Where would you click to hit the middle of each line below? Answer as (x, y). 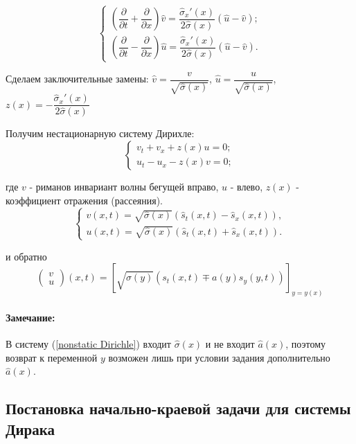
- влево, (247, 186)
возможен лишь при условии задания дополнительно (219, 357)
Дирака (30, 428)
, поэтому (306, 344)
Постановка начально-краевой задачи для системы (178, 408)
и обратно (26, 256)
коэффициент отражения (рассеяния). (84, 200)
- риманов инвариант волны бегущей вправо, (124, 186)
